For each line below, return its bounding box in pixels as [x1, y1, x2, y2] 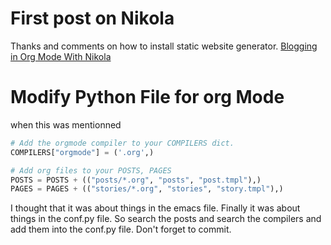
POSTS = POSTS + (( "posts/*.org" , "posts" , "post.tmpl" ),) [10, 175, 262, 185]
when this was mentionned [10, 118, 122, 131]
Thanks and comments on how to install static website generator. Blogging [10, 40, 318, 52]
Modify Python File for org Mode [10, 86, 285, 109]
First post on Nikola [10, 7, 175, 30]
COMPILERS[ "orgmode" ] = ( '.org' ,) [10, 147, 155, 157]
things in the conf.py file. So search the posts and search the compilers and [10, 213, 322, 225]
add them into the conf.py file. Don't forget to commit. [10, 223, 232, 236]
